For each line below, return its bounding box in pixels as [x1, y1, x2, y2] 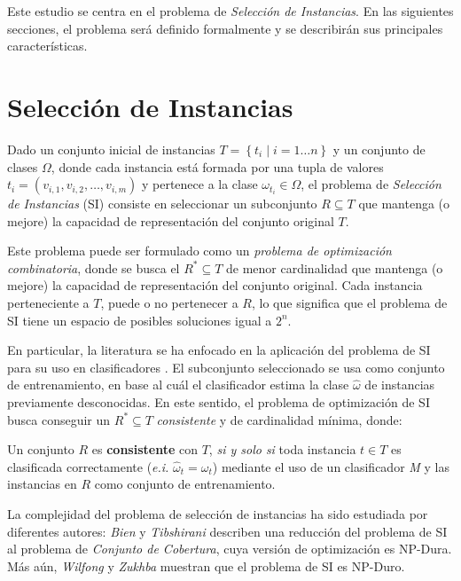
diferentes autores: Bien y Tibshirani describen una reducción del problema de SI [7, 522, 448, 540]
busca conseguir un [7, 410, 111, 428]
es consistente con [91, 440, 198, 459]
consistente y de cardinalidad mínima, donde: [156, 410, 402, 428]
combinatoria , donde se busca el [7, 258, 180, 277]
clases [7, 157, 38, 176]
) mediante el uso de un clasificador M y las [212, 457, 449, 475]
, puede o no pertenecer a [100, 294, 238, 312]
